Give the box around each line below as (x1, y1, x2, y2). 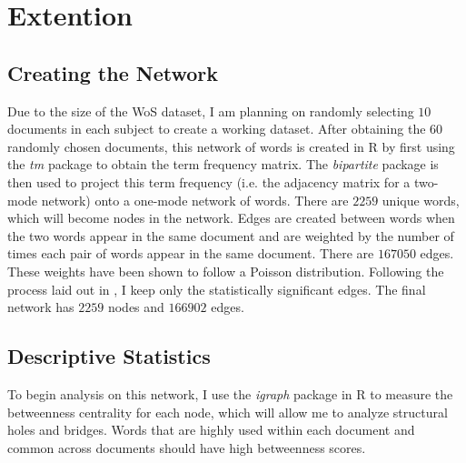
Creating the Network (7, 58, 218, 86)
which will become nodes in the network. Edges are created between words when (7, 208, 455, 227)
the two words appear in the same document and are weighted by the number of (7, 226, 454, 245)
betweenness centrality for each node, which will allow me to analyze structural (7, 402, 448, 421)
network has (7, 297, 74, 317)
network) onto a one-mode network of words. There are (41, 190, 349, 209)
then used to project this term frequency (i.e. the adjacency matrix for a (7, 172, 411, 191)
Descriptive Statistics (7, 342, 211, 370)
